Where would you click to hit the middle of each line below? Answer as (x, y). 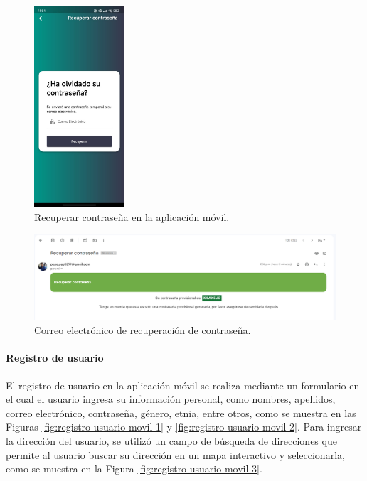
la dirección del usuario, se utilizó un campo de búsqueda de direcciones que (171, 440)
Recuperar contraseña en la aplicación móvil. (132, 216)
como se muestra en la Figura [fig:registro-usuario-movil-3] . (134, 469)
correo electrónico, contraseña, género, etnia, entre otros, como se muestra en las (181, 412)
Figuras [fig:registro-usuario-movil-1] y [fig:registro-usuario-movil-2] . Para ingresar (184, 427)
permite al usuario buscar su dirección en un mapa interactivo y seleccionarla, (175, 454)
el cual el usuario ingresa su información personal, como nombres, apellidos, (171, 399)
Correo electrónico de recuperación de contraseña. (143, 330)
